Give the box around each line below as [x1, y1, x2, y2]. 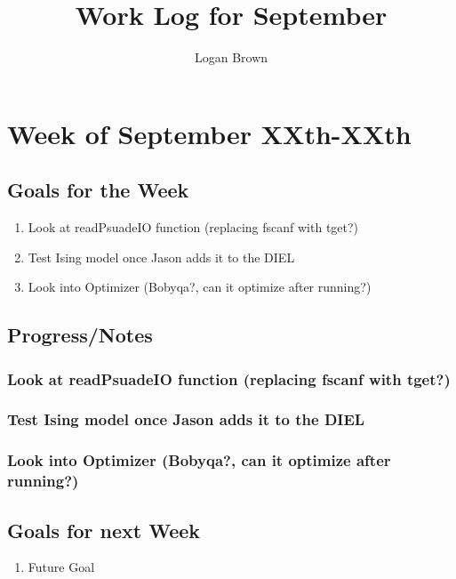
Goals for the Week [7, 176, 189, 204]
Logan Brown [194, 48, 268, 67]
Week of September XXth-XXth [7, 115, 412, 151]
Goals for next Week [7, 516, 201, 543]
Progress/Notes [7, 321, 153, 349]
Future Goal [28, 558, 95, 576]
